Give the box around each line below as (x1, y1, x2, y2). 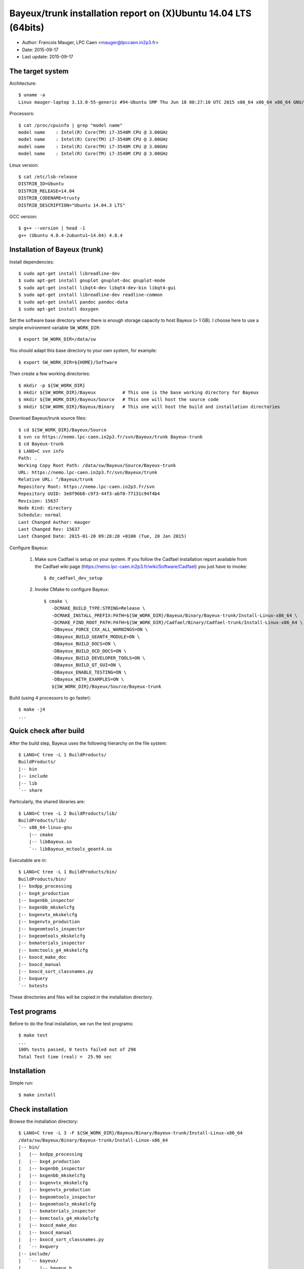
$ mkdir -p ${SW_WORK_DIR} (18, 382, 86, 388)
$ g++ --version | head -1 (18, 225, 86, 231)
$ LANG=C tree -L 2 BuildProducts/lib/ (18, 810, 118, 816)
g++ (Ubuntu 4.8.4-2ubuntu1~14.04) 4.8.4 (18, 232, 123, 238)
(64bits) (9, 22, 45, 33)
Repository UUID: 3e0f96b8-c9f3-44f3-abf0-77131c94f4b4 (18, 491, 160, 497)
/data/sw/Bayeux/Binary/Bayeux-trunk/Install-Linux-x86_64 (18, 1137, 168, 1143)
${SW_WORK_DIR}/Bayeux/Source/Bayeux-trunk (51, 683, 162, 689)
